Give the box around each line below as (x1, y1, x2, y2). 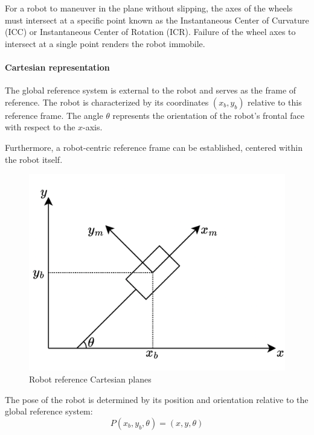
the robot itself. (5, 153, 63, 165)
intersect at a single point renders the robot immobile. (5, 37, 205, 49)
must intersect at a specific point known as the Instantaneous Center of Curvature (5, 13, 309, 26)
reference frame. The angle (5, 109, 103, 121)
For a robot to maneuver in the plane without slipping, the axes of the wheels (5, 2, 293, 14)
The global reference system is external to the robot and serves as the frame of (5, 84, 296, 97)
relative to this (248, 95, 302, 108)
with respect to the (5, 121, 75, 133)
